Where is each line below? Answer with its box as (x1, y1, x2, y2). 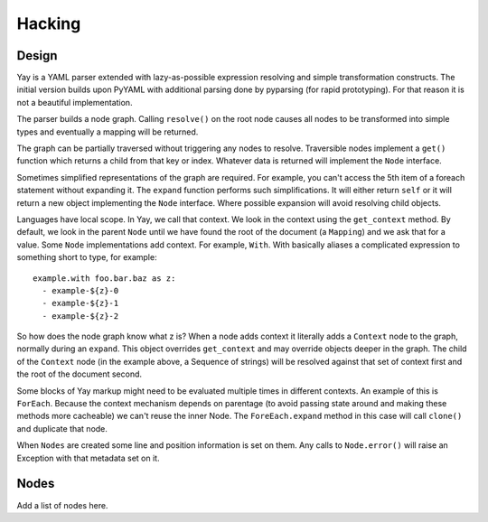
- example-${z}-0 (42, 285, 119, 295)
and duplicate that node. (16, 423, 108, 433)
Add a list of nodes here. (16, 499, 108, 510)
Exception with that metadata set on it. (16, 452, 160, 463)
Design (16, 48, 58, 63)
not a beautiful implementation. (16, 97, 133, 107)
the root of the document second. (16, 368, 143, 379)
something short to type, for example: (16, 252, 157, 263)
